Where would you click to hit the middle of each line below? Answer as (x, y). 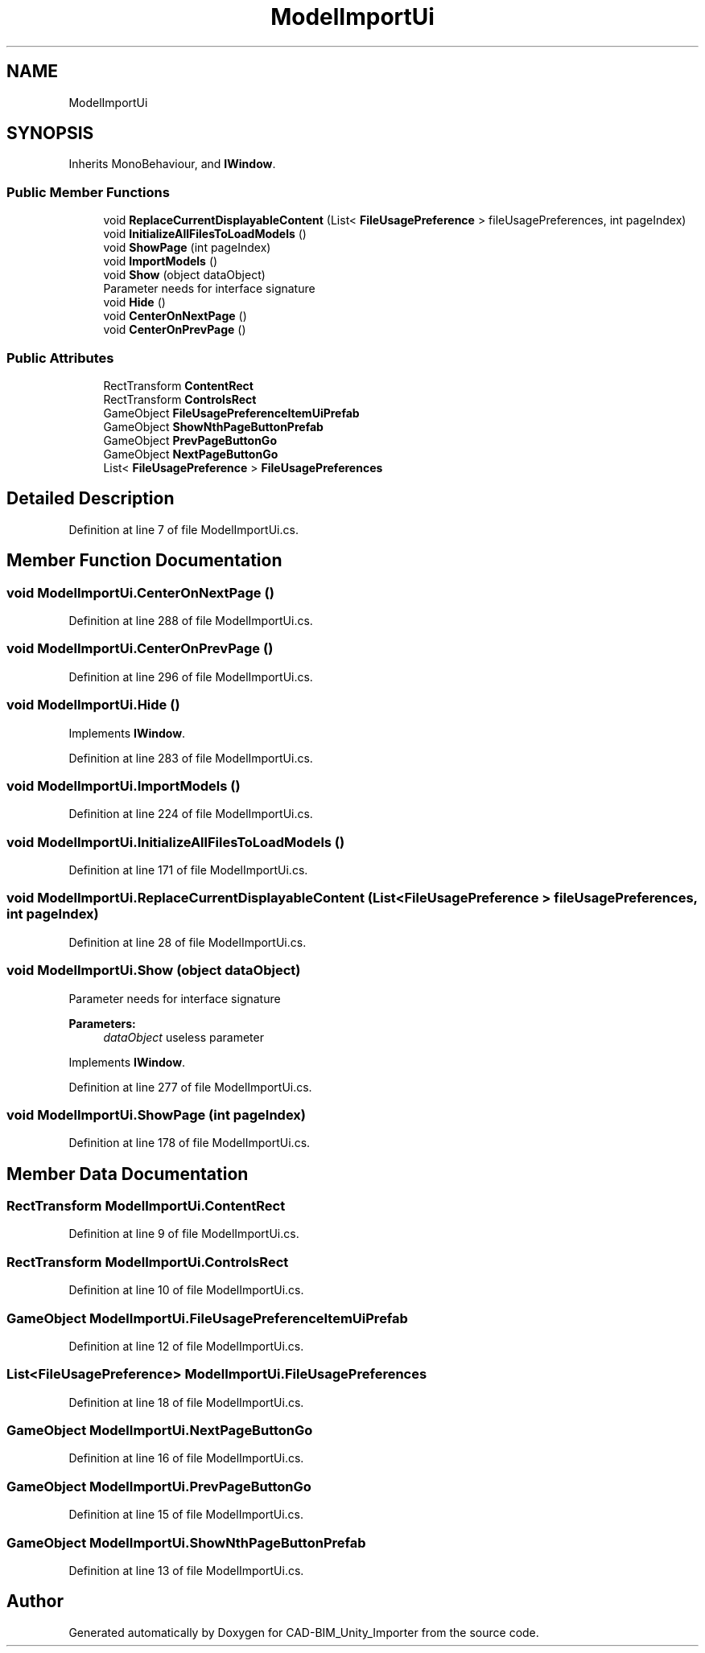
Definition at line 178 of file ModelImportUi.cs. (190, 1143)
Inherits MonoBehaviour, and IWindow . (172, 164)
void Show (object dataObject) (184, 275)
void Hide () (134, 302)
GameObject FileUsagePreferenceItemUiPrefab (231, 413)
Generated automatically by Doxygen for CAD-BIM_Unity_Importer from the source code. (304, 1632)
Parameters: (102, 1023)
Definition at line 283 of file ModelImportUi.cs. (191, 758)
